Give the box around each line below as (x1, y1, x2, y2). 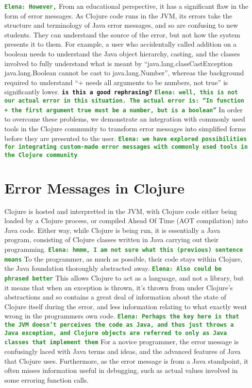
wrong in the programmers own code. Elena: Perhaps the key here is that (4, 311, 239, 321)
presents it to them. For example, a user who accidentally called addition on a (4, 39, 237, 49)
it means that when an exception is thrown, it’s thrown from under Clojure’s (4, 282, 233, 292)
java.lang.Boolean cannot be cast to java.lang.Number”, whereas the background (4, 68, 244, 78)
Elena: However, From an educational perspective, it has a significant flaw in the (4, 1, 249, 11)
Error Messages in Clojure (4, 177, 185, 197)
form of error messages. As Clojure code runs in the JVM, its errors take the (4, 10, 233, 20)
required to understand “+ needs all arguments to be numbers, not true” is (4, 77, 228, 87)
